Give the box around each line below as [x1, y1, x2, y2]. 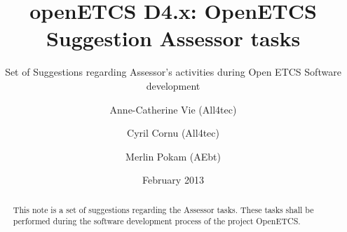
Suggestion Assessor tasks [46, 24, 301, 53]
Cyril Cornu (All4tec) [127, 125, 219, 140]
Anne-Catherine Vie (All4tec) [109, 102, 237, 116]
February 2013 [142, 172, 204, 187]
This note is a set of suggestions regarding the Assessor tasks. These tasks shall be [13, 203, 314, 215]
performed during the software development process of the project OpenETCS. [13, 215, 301, 227]
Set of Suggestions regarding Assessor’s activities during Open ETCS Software [5, 64, 341, 79]
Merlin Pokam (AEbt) [125, 149, 221, 163]
